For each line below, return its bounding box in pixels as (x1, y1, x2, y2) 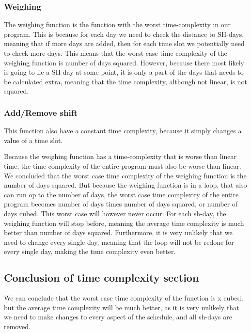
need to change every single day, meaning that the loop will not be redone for (4, 237, 234, 247)
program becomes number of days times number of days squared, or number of (4, 199, 238, 209)
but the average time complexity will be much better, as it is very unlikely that (4, 302, 239, 312)
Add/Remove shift (4, 106, 78, 118)
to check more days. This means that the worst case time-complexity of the (4, 48, 227, 58)
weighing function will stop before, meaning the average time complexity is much (4, 218, 244, 228)
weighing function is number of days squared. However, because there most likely (4, 57, 244, 67)
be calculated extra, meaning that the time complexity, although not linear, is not (4, 76, 247, 86)
